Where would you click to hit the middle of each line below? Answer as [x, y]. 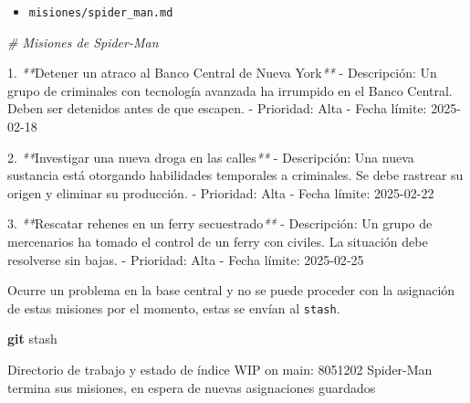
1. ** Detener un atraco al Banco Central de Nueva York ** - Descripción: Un [222, 73]
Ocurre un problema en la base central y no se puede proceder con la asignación [231, 290]
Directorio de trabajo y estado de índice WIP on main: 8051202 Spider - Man [220, 370]
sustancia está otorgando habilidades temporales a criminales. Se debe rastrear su [235, 175]
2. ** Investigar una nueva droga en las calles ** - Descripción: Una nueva [211, 157]
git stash [32, 339]
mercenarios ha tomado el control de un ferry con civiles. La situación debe [218, 241]
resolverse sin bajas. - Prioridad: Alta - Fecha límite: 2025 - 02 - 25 [186, 259]
